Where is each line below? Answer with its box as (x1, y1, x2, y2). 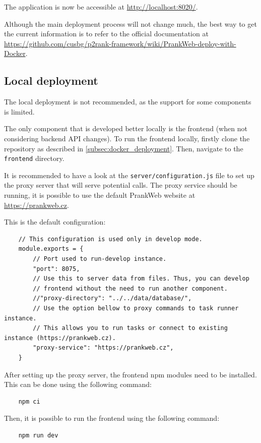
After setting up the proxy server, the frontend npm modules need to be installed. (4, 369, 257, 379)
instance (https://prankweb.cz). (4, 334, 116, 342)
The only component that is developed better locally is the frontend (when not (4, 123, 247, 134)
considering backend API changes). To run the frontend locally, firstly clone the (4, 133, 250, 143)
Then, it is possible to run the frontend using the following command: (4, 413, 220, 423)
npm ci (18, 398, 40, 405)
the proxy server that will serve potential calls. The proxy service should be (4, 180, 237, 190)
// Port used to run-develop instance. (33, 255, 167, 263)
